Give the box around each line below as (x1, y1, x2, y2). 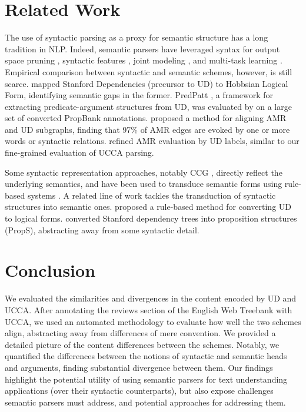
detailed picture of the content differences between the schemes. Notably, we (5, 338, 280, 350)
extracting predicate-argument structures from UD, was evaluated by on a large (5, 100, 292, 112)
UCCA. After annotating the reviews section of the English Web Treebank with (5, 303, 292, 316)
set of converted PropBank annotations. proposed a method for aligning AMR (5, 112, 287, 124)
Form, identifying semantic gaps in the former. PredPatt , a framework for (5, 89, 274, 101)
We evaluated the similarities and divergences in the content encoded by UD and (5, 292, 297, 304)
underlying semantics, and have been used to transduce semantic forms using (5, 177, 282, 190)
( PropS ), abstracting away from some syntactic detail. (5, 223, 199, 236)
